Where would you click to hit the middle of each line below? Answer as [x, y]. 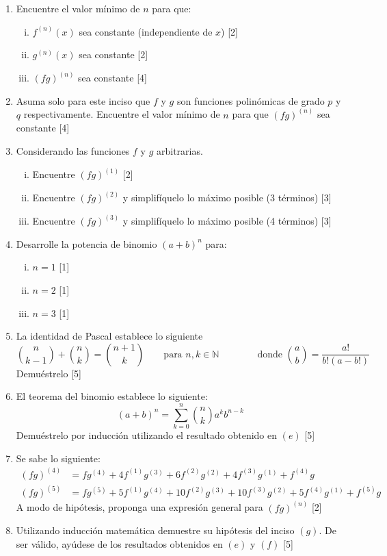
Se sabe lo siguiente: [58, 458]
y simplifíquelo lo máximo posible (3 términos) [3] [227, 198]
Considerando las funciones [73, 151]
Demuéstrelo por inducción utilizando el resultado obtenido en [147, 435]
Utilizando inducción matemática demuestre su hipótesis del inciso [155, 530]
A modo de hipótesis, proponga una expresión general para [139, 507]
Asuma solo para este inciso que [83, 100]
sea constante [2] [114, 54]
